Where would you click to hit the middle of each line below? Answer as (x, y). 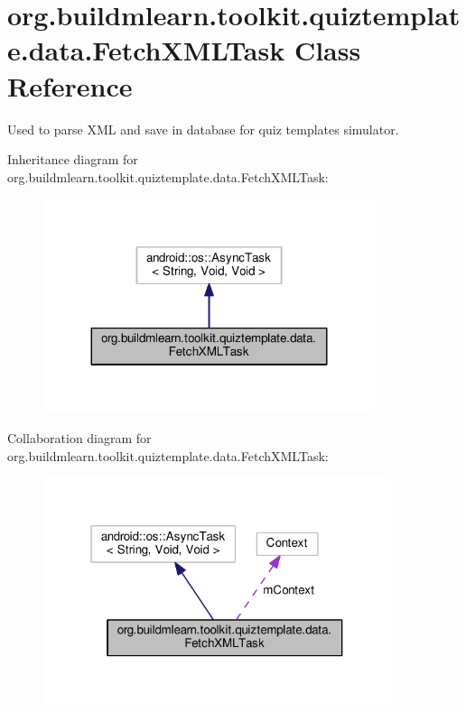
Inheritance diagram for (73, 159)
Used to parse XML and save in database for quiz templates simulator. (203, 129)
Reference (70, 85)
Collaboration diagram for (79, 438)
